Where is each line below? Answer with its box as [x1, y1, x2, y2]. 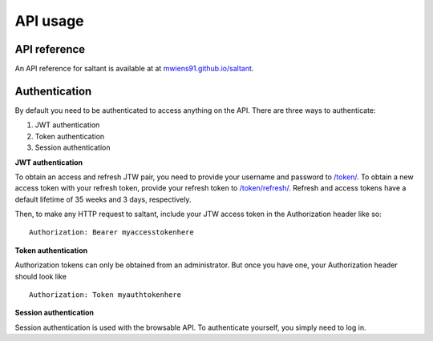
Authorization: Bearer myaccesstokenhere [29, 228, 194, 237]
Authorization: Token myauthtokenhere [29, 291, 182, 299]
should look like [14, 271, 67, 281]
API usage [14, 12, 84, 30]
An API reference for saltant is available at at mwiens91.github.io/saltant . [14, 64, 254, 74]
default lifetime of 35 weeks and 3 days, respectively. [14, 195, 192, 204]
